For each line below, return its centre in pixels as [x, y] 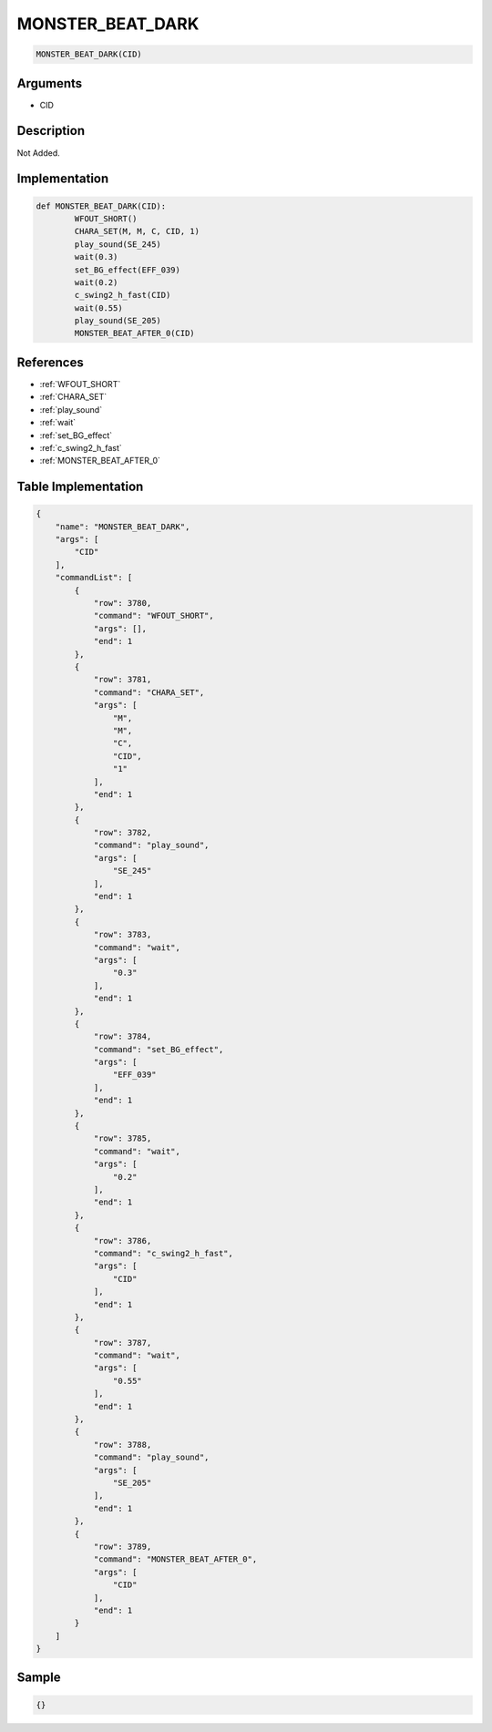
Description [51, 131]
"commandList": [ [94, 578]
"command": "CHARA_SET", [149, 692]
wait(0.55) [98, 308]
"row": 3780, [123, 603]
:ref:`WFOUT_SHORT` [80, 384]
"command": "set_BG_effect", [159, 1049]
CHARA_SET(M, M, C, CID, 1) [137, 231]
